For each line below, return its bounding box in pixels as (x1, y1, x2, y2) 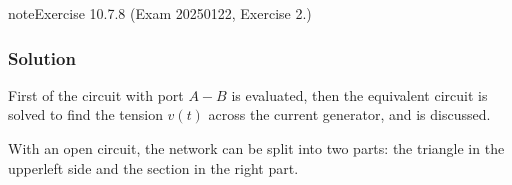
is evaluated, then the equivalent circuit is (231, 84, 488, 105)
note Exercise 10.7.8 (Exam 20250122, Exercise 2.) (8, 3, 312, 23)
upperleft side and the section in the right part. (8, 157, 299, 178)
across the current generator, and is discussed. (208, 104, 491, 125)
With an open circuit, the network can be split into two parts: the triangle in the (8, 138, 505, 158)
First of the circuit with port (8, 84, 184, 105)
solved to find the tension (8, 104, 163, 125)
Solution (8, 45, 76, 70)
